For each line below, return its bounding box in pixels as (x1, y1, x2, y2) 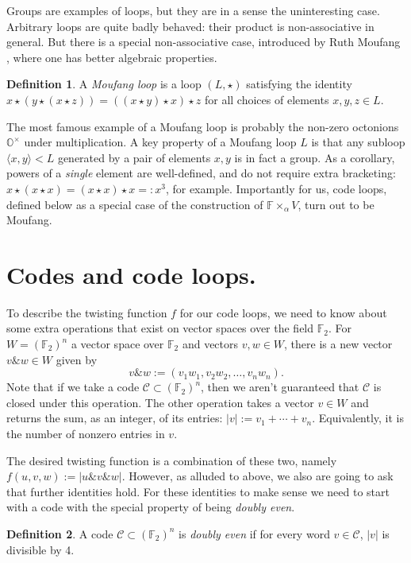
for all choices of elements (204, 91, 329, 107)
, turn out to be (298, 196, 375, 212)
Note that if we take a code (6, 379, 140, 395)
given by (56, 351, 98, 367)
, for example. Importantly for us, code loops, (165, 180, 387, 196)
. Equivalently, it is (312, 410, 405, 426)
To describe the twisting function (6, 304, 167, 320)
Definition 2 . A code (6, 525, 113, 542)
